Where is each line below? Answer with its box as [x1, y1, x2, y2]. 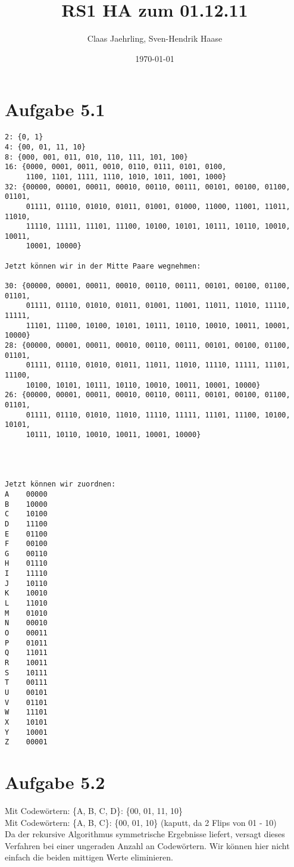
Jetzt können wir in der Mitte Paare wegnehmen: [5, 261, 201, 270]
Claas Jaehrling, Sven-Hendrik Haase [87, 32, 223, 45]
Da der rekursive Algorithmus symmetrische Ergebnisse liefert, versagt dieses [5, 828, 285, 840]
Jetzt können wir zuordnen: [5, 480, 116, 489]
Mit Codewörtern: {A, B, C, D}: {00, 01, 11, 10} [5, 804, 183, 817]
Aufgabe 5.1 [5, 97, 105, 121]
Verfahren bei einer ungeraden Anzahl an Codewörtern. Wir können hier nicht [5, 839, 290, 852]
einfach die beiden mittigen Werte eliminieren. [5, 851, 173, 863]
